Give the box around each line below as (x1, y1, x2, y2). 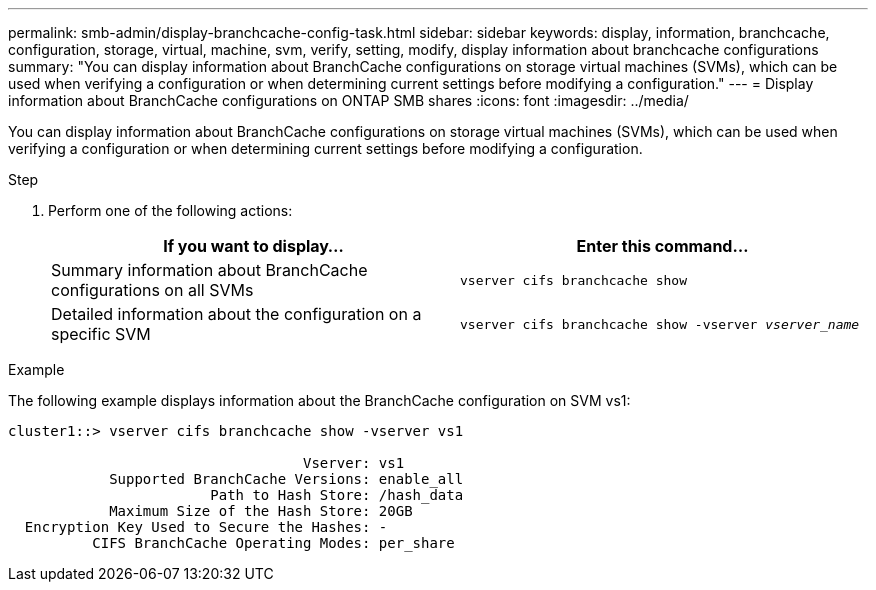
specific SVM (51, 324, 151, 344)
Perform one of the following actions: (48, 202, 293, 219)
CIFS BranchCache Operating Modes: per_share (92, 535, 455, 551)
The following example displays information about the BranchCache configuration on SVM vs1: (8, 392, 631, 409)
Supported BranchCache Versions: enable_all (109, 471, 464, 487)
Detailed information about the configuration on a (51, 304, 422, 324)
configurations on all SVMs (51, 280, 254, 300)
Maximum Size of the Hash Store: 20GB (109, 503, 413, 519)
